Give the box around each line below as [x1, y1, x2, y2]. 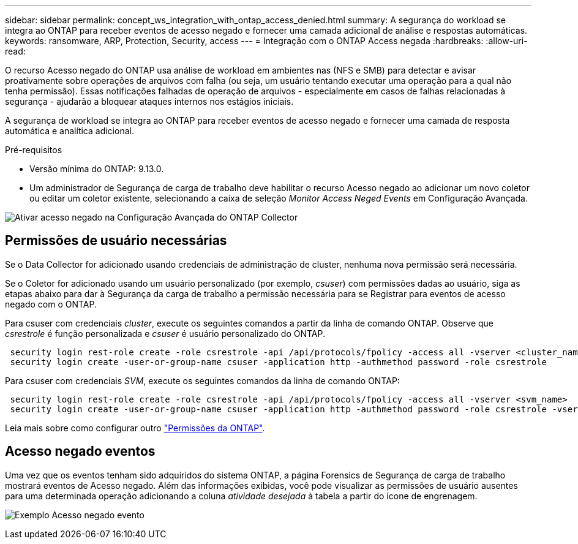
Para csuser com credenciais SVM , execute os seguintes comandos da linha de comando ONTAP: [5, 375, 400, 386]
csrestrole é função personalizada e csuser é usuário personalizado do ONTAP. [5, 328, 325, 339]
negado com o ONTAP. [5, 298, 97, 309]
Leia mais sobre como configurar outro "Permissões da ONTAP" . [5, 422, 265, 433]
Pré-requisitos [5, 145, 62, 155]
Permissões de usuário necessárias [5, 233, 227, 249]
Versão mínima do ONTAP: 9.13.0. [29, 164, 164, 174]
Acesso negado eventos [5, 444, 156, 459]
